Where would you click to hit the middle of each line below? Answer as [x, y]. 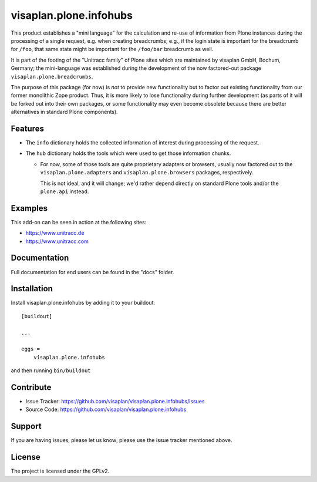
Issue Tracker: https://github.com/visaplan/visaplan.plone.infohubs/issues [115, 402]
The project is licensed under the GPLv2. [60, 471]
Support [26, 427]
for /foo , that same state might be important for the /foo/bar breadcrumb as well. [112, 49]
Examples [29, 208]
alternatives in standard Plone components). [64, 112]
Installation [32, 289]
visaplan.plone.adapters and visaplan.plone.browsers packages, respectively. [147, 173]
